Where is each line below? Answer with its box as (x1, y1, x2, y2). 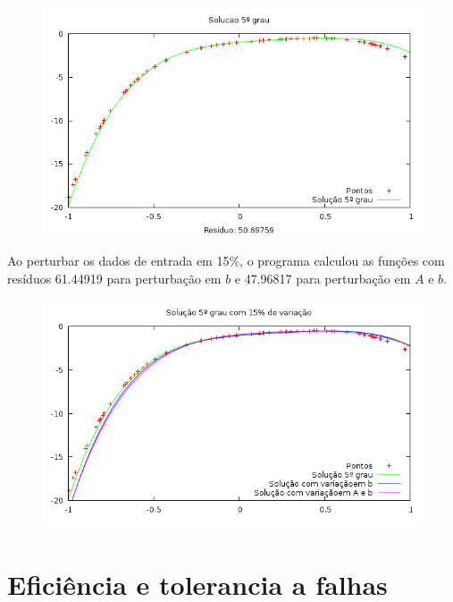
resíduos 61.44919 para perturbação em (7, 268, 222, 287)
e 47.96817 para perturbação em (234, 268, 411, 287)
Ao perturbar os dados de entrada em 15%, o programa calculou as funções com (7, 251, 445, 270)
